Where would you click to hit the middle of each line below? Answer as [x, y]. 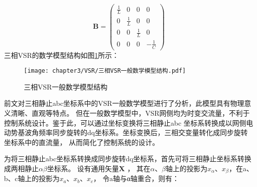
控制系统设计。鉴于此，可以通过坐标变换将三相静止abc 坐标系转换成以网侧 [125, 122]
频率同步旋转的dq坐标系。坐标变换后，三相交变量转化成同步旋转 [143, 132]
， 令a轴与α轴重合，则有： [136, 178]
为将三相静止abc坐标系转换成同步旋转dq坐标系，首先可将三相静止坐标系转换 [128, 159]
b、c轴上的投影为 [32, 178]
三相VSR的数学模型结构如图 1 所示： [62, 55]
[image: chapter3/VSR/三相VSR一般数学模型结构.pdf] [105, 71]
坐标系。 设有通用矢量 [83, 168]
